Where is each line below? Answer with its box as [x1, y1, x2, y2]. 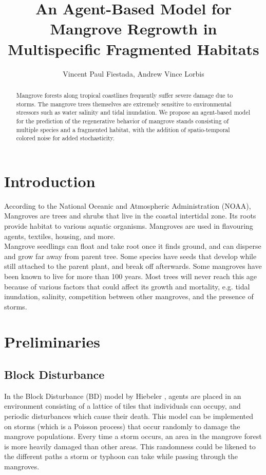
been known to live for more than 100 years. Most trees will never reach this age [4, 270, 257, 281]
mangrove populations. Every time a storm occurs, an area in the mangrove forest [4, 431, 262, 442]
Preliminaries [4, 331, 100, 352]
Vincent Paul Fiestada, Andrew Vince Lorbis [63, 68, 204, 79]
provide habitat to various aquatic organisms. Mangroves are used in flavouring [4, 220, 253, 231]
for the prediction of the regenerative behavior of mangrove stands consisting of [16, 116, 229, 125]
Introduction [4, 170, 96, 191]
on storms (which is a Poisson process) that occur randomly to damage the [4, 421, 240, 431]
